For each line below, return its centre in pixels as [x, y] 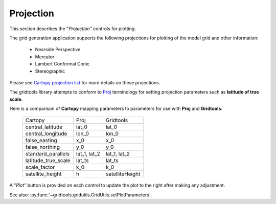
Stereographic [50, 71]
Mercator [45, 57]
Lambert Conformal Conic [62, 64]
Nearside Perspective [58, 50]
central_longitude [46, 134]
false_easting [41, 141]
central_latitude [44, 127]
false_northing [43, 147]
